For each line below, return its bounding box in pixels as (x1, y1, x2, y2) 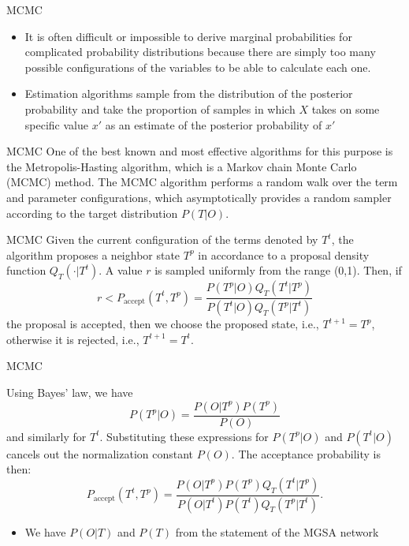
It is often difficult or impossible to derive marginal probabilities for (24, 28, 352, 44)
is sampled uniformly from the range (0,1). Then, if (154, 262, 402, 279)
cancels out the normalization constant (6, 445, 194, 462)
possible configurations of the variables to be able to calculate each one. (24, 58, 371, 75)
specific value (24, 116, 88, 133)
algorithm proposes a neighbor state (6, 246, 180, 263)
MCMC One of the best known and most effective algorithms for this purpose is (6, 143, 393, 159)
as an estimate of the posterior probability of (105, 116, 322, 133)
